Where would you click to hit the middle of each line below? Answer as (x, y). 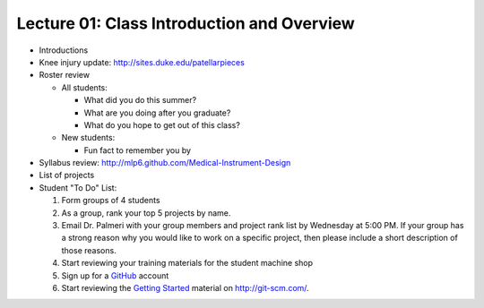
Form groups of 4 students (111, 201)
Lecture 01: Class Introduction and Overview (186, 23)
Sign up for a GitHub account (115, 275)
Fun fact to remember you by (138, 150)
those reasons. (89, 250)
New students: (88, 138)
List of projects (67, 175)
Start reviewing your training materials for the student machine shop (187, 263)
